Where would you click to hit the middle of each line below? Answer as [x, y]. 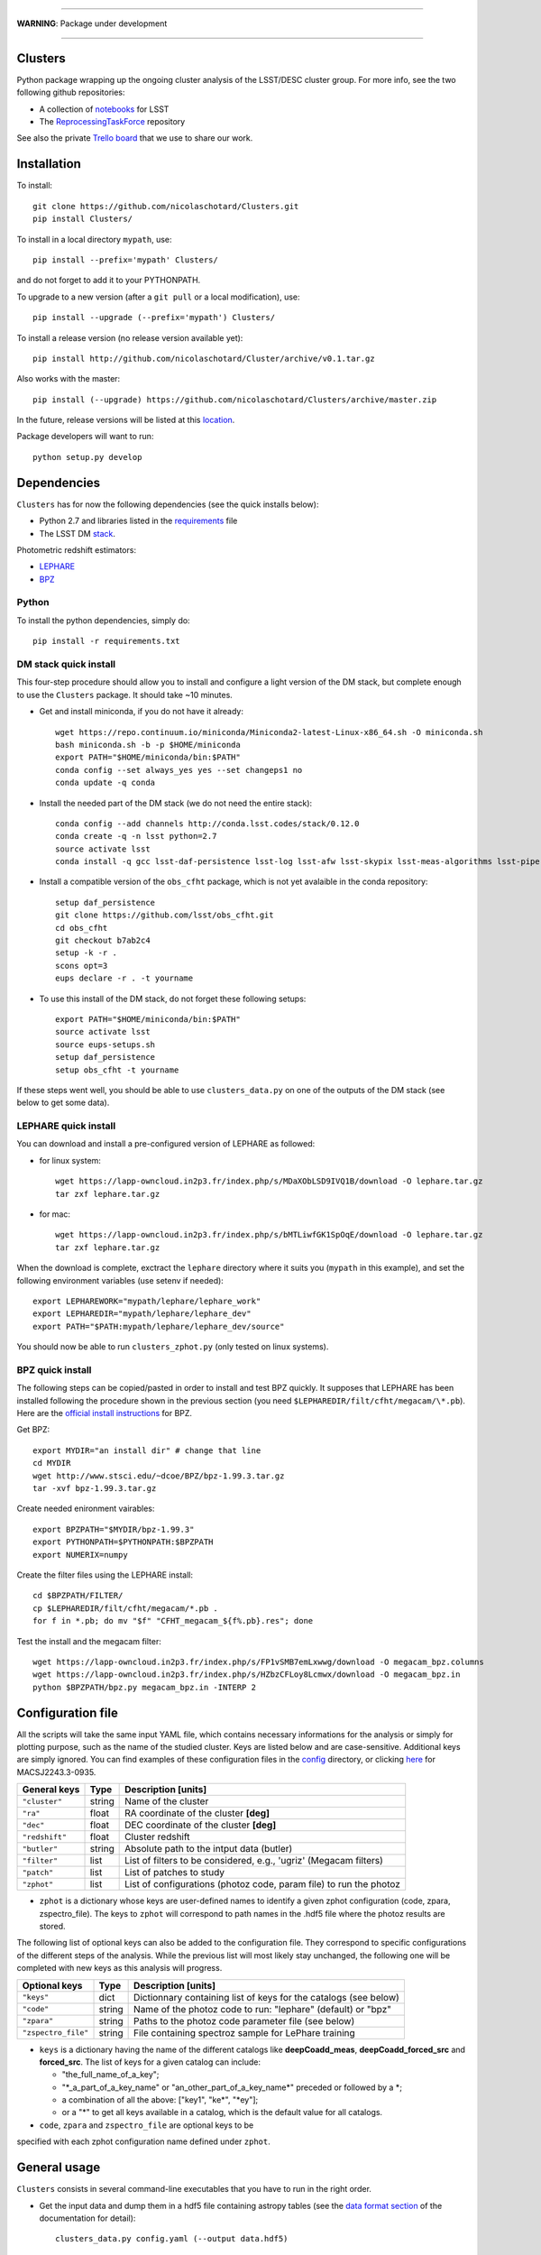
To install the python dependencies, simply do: [103, 620]
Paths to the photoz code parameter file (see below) [244, 2020]
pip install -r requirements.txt [106, 641]
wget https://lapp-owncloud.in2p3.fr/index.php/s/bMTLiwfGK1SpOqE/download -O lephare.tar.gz [269, 1235]
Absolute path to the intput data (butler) [209, 1849]
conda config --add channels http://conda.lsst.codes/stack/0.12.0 [207, 824]
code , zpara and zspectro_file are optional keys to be [147, 2125]
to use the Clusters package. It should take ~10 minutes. [125, 695]
